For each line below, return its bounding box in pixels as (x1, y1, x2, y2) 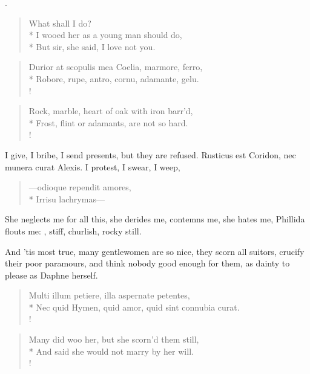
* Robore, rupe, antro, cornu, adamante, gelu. (28, 72, 199, 85)
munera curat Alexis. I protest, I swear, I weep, (5, 160, 180, 173)
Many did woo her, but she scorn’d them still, (28, 333, 199, 346)
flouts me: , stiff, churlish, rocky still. (5, 224, 142, 237)
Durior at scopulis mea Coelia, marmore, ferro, (28, 60, 203, 73)
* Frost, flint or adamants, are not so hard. (28, 116, 188, 129)
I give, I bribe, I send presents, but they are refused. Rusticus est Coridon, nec (5, 148, 296, 161)
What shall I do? (28, 16, 91, 29)
